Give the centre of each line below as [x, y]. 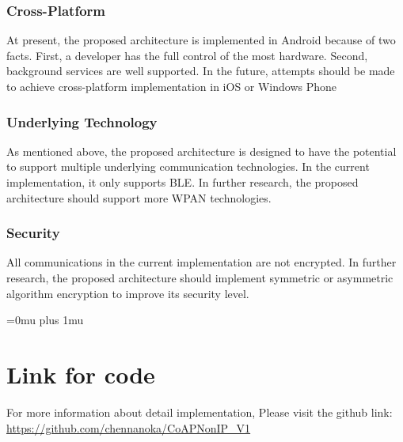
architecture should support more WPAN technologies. [139, 197]
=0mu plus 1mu [45, 320]
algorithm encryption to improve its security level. [128, 293]
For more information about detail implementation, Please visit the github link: [200, 412]
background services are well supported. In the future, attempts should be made [201, 71]
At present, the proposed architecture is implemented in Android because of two [201, 40]
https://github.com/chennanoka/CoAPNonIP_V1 [129, 427]
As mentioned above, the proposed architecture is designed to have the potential [201, 151]
